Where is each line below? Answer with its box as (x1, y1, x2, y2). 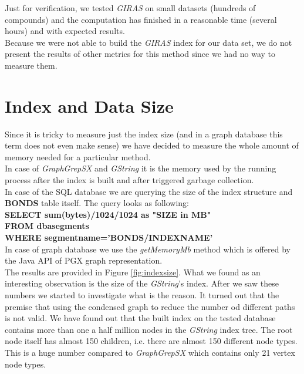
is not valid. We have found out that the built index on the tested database (5, 312, 276, 324)
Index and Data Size (5, 93, 174, 117)
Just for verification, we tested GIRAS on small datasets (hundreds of (5, 2, 256, 14)
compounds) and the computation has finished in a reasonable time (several (5, 13, 277, 25)
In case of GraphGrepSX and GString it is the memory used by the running (5, 162, 276, 174)
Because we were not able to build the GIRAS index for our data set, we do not (5, 36, 292, 48)
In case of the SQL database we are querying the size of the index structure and (5, 185, 293, 197)
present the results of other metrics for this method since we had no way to (5, 48, 276, 60)
